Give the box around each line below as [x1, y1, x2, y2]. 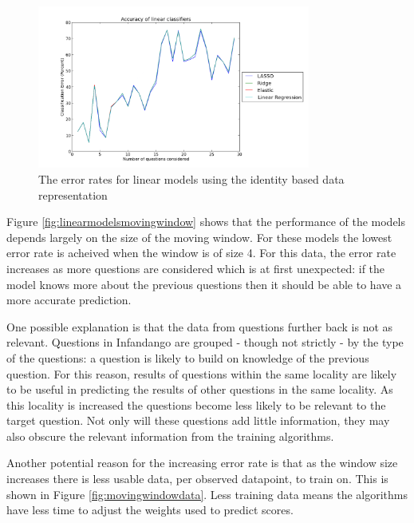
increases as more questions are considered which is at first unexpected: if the [6, 260, 385, 276]
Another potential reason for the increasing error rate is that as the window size [6, 454, 398, 471]
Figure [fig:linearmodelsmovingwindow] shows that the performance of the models [6, 213, 406, 230]
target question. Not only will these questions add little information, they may [6, 412, 390, 429]
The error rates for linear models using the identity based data [38, 170, 345, 187]
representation [38, 186, 108, 203]
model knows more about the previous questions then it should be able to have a [6, 275, 402, 292]
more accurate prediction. [6, 291, 132, 308]
